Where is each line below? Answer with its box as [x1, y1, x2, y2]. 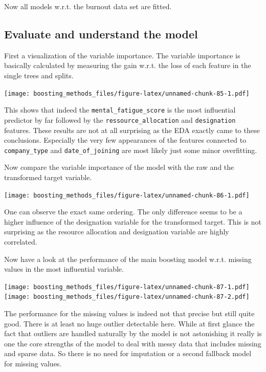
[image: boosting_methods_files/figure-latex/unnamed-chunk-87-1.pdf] [4, 283, 250, 291]
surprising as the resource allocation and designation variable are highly [4, 226, 229, 237]
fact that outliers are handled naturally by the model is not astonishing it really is [4, 328, 262, 339]
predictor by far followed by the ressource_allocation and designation [4, 114, 236, 125]
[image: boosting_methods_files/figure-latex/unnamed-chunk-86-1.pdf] [4, 191, 250, 199]
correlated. [4, 236, 37, 247]
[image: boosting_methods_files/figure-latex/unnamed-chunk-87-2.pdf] [4, 293, 250, 301]
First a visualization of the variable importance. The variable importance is [4, 50, 240, 60]
